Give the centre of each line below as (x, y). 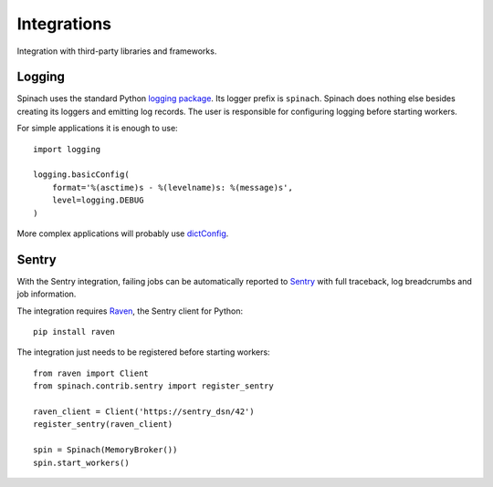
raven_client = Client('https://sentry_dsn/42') (144, 412)
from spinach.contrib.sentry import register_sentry (153, 386)
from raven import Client (91, 373)
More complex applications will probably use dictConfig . (123, 233)
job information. (47, 294)
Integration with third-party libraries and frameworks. (117, 51)
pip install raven (74, 332)
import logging (67, 149)
